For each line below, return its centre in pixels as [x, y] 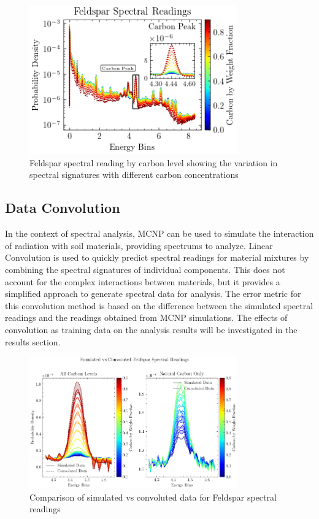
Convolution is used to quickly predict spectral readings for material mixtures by [157, 257]
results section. [33, 341]
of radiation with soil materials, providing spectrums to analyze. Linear [139, 245]
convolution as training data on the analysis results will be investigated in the [151, 329]
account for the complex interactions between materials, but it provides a [143, 281]
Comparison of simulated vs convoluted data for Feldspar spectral [153, 497]
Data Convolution [63, 208]
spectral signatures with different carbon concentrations [134, 175]
